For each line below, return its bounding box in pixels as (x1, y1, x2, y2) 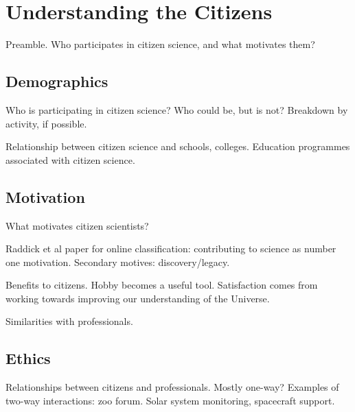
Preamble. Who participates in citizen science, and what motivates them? (5, 37, 315, 51)
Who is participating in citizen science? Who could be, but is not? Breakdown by (5, 102, 348, 117)
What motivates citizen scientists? (5, 218, 149, 232)
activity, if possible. (5, 116, 87, 130)
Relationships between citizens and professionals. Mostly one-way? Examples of (5, 380, 339, 394)
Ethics (5, 348, 51, 369)
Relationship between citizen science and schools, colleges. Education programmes (5, 139, 350, 154)
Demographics (5, 71, 108, 92)
